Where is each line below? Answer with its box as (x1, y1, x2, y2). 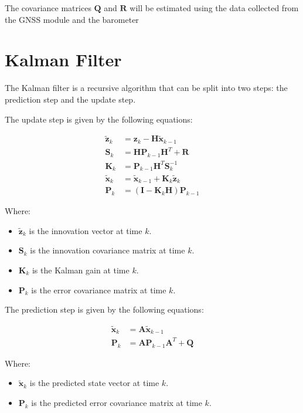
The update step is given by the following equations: (5, 113, 193, 125)
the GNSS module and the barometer (5, 13, 139, 25)
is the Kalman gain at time (32, 263, 130, 276)
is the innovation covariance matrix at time (30, 244, 185, 256)
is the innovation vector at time (29, 224, 142, 236)
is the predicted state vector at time (29, 377, 159, 389)
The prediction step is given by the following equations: (5, 303, 204, 316)
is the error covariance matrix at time (31, 283, 166, 296)
